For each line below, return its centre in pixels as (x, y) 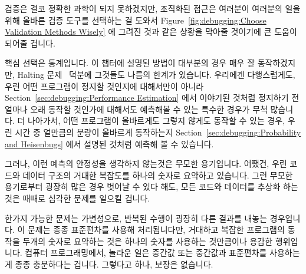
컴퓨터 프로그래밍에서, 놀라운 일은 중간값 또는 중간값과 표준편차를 (146, 252)
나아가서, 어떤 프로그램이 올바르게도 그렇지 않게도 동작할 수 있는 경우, (156, 121)
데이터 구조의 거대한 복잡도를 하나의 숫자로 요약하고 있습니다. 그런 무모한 (158, 175)
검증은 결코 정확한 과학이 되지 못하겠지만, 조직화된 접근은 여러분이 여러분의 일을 (153, 8)
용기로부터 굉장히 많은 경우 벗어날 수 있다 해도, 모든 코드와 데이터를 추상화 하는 (152, 186)
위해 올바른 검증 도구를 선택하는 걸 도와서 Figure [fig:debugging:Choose (136, 20)
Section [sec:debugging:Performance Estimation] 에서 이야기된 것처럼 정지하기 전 (152, 98)
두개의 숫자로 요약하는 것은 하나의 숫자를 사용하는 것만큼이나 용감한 (148, 241)
